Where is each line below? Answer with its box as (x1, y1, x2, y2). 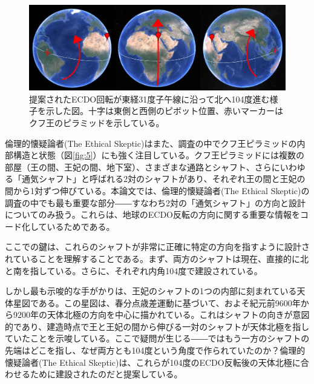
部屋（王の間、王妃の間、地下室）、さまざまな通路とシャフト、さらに (5, 160, 280, 173)
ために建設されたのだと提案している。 (30, 368, 183, 380)
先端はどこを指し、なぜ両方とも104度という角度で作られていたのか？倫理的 (5, 344, 306, 357)
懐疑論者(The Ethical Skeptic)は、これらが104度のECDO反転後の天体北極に (5, 355, 301, 368)
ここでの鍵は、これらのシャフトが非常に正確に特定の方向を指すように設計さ (5, 240, 310, 253)
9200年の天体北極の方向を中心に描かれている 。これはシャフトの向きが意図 (13, 308, 310, 321)
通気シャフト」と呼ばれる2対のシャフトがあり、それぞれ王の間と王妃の (21, 172, 306, 185)
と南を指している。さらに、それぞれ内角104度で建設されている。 (5, 264, 263, 277)
